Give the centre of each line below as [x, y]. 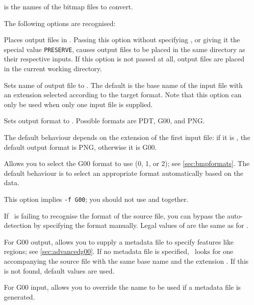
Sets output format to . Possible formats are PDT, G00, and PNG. [104, 121]
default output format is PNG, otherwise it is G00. [80, 147]
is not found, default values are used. [59, 270]
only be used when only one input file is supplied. [78, 104]
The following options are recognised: [60, 23]
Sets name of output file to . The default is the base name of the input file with [123, 85]
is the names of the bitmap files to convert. [69, 6]
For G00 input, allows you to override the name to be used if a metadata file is [122, 287]
